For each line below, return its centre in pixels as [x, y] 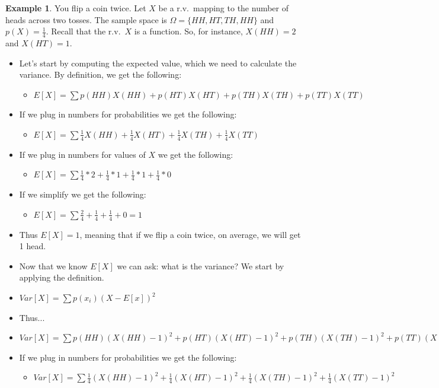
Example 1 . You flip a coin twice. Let [76, 8]
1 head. [33, 246]
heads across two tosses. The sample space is [86, 19]
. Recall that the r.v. [83, 31]
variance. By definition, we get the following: [100, 74]
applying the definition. [62, 277]
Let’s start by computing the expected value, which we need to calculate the [158, 63]
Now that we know [53, 265]
